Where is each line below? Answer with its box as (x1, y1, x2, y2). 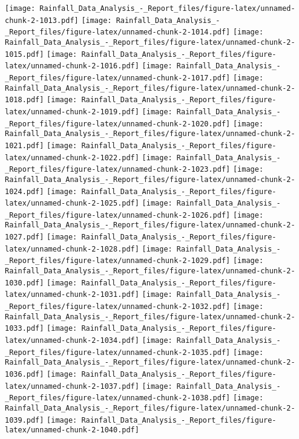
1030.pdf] (5, 278, 44, 287)
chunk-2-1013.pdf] (5, 16, 79, 25)
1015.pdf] (5, 50, 44, 59)
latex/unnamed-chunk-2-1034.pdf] (5, 336, 139, 345)
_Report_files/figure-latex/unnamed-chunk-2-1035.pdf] (5, 348, 231, 357)
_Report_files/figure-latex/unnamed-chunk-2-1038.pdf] (5, 394, 231, 403)
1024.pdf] (5, 187, 44, 196)
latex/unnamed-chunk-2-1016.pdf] (5, 62, 139, 71)
